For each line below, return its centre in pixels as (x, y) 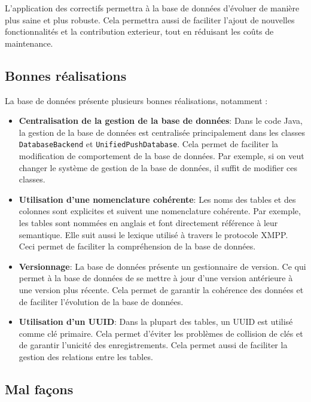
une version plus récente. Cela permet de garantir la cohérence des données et (161, 289)
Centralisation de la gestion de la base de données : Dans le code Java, (161, 121)
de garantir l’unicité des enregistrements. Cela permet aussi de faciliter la (153, 345)
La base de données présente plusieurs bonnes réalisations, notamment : (136, 100)
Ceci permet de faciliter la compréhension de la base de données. (137, 246)
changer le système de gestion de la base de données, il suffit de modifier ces (158, 167)
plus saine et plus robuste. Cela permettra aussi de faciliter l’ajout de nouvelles (150, 19)
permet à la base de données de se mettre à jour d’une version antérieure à (156, 278)
